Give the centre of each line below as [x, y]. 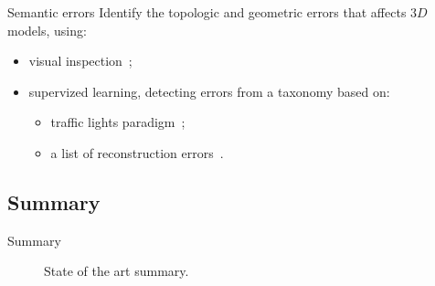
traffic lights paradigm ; [118, 122]
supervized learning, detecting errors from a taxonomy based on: [209, 91]
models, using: [47, 30]
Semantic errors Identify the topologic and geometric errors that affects [207, 12]
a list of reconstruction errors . [137, 152]
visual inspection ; [80, 61]
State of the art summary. [117, 271]
